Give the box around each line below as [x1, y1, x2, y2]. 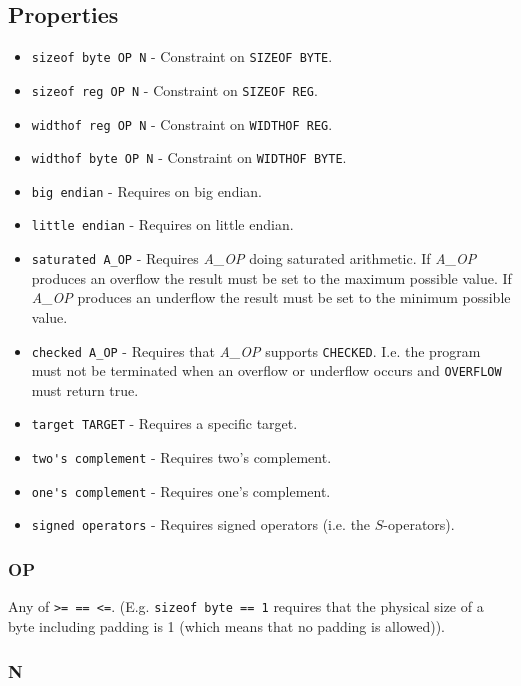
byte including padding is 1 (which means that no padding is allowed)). [8, 615, 445, 636]
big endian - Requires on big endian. [31, 180, 262, 201]
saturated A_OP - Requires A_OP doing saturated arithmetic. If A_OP [31, 248, 477, 269]
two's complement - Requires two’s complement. [31, 447, 332, 468]
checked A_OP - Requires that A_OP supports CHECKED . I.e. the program [31, 340, 481, 361]
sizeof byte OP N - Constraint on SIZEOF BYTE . [31, 46, 333, 67]
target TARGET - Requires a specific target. [31, 413, 298, 434]
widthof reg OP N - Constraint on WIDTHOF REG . [31, 113, 333, 134]
